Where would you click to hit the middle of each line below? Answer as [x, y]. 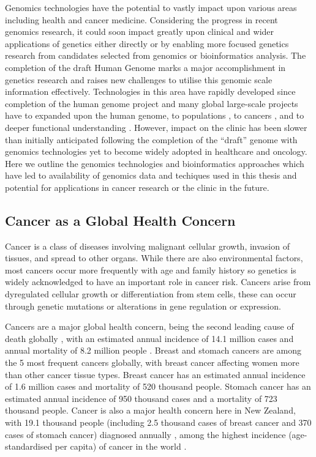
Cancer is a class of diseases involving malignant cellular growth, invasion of [147, 246]
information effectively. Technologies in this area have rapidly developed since [150, 91]
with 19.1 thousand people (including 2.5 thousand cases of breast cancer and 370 [158, 422]
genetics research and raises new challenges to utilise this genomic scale [139, 79]
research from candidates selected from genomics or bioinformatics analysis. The [156, 55]
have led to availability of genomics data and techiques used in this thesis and [151, 175]
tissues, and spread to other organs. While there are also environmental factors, [154, 258]
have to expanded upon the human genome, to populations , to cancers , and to [155, 115]
